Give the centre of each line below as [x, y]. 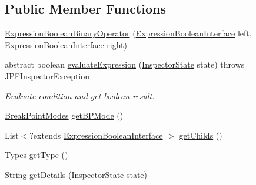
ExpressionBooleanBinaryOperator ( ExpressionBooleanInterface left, [128, 33]
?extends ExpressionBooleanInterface [96, 135]
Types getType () [36, 155]
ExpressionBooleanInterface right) [66, 44]
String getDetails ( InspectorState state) [76, 174]
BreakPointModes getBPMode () [64, 115]
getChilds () [201, 135]
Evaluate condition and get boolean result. [80, 95]
